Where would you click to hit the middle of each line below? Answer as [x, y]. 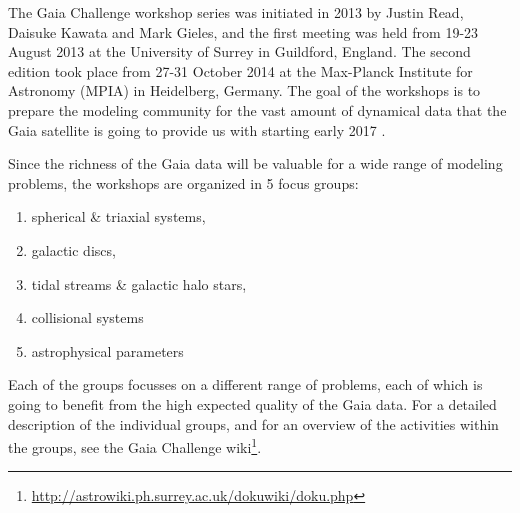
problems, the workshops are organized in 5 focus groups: [183, 182]
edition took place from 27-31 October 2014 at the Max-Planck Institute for [240, 70]
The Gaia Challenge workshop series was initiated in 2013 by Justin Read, [236, 12]
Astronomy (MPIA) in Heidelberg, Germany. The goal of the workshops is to [244, 90]
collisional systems [87, 317]
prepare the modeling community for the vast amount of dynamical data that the [257, 109]
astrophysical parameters [107, 350]
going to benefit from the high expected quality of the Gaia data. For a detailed [252, 403]
